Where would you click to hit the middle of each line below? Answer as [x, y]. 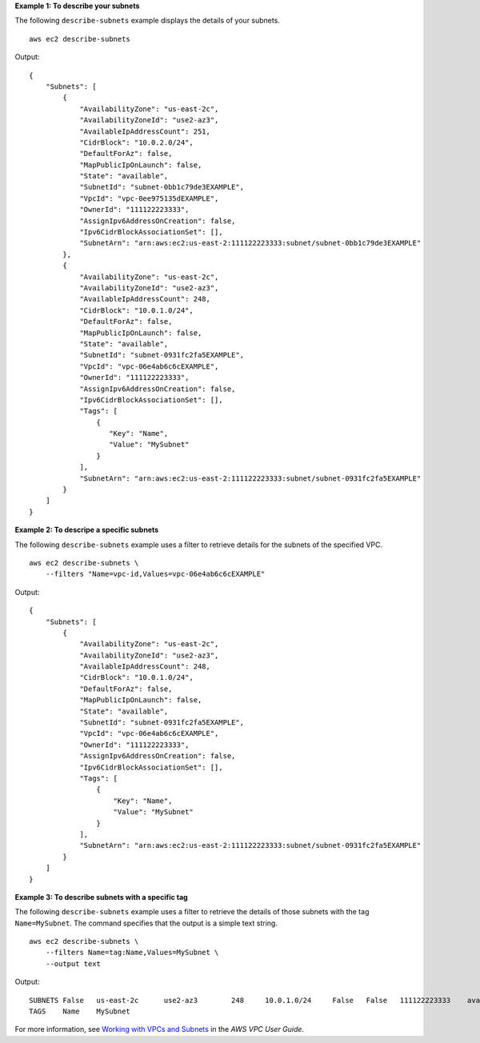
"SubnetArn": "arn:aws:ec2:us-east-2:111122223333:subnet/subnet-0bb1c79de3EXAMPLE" [250, 243]
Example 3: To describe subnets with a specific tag [101, 897]
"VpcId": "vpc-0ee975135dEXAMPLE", [149, 198]
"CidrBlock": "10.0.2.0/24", [136, 142]
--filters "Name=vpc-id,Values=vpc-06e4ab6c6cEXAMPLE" [155, 574]
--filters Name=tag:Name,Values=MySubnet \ [132, 953]
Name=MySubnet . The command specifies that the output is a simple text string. [146, 923]
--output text [73, 963]
